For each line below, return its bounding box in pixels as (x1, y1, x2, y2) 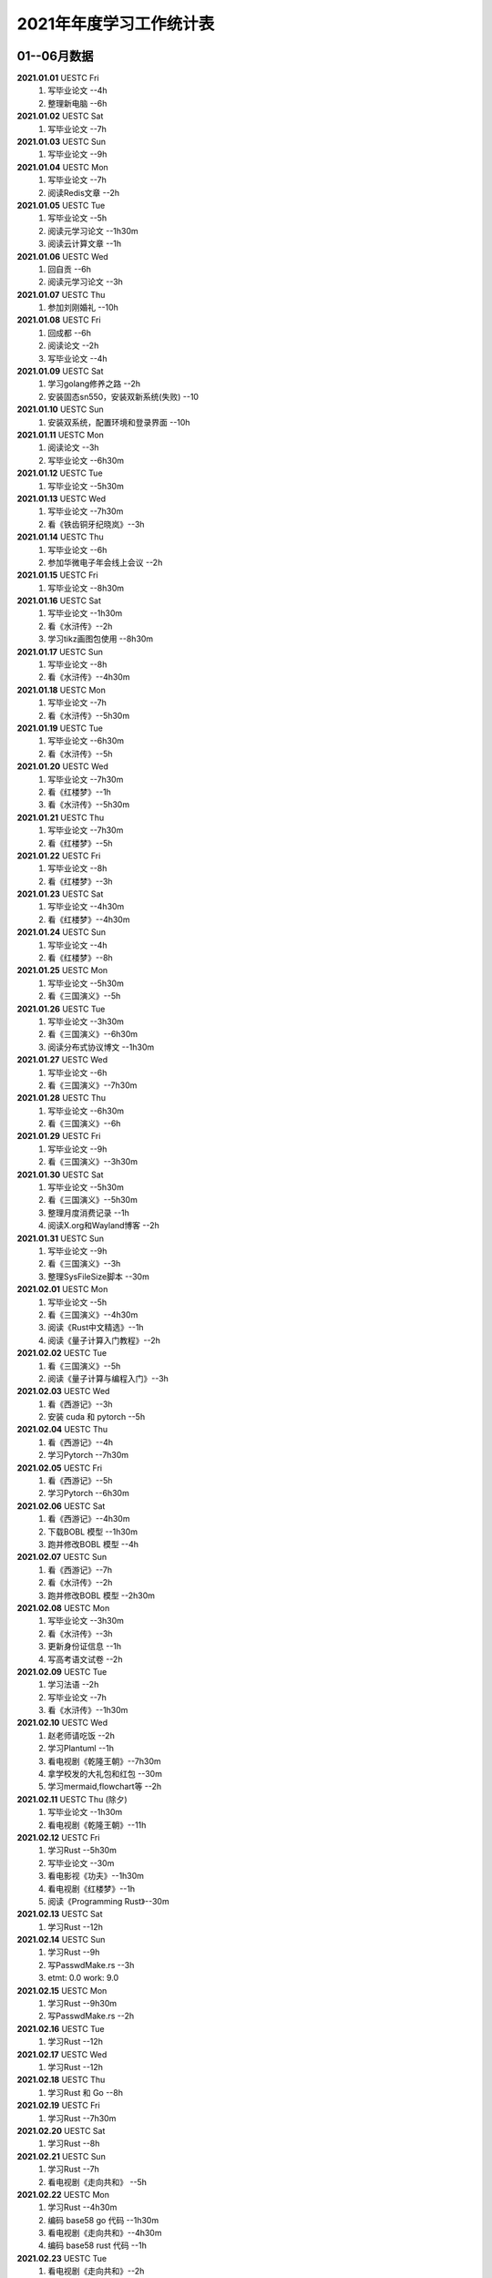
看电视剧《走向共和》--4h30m (47, 2228, 162, 2239)
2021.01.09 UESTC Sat (16, 365, 104, 377)
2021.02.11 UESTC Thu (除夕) (16, 1793, 128, 1804)
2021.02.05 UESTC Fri (16, 1462, 103, 1473)
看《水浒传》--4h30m (47, 672, 130, 682)
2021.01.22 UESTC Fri (16, 850, 101, 861)
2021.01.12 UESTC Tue (16, 467, 104, 478)
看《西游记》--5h (47, 1475, 113, 1486)
